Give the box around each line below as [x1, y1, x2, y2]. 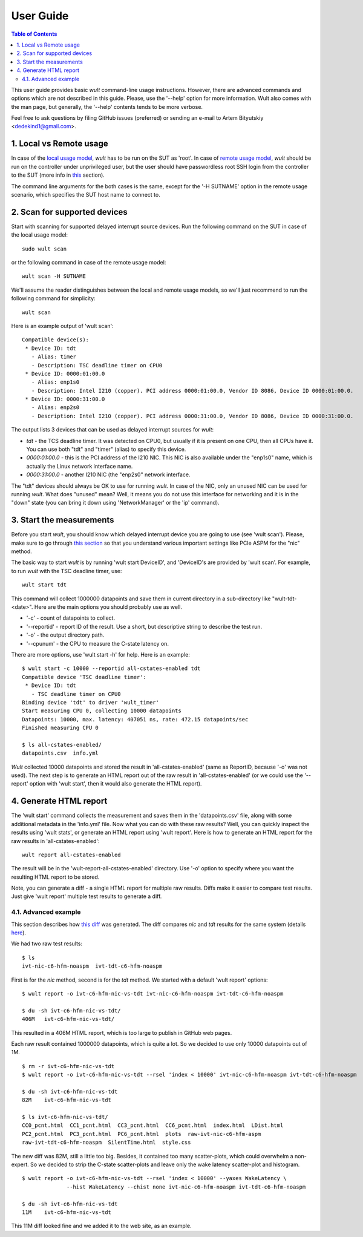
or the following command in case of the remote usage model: [11, 259, 166, 266]
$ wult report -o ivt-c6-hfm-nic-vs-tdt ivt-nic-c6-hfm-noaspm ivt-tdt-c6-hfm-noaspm [22, 990, 284, 997]
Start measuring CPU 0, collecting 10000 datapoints [22, 707, 181, 714]
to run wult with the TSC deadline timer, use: [11, 567, 122, 574]
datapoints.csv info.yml [22, 750, 99, 756]
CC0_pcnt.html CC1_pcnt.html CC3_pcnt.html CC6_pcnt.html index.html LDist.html [22, 1122, 284, 1129]
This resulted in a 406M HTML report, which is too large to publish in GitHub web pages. [11, 1029, 232, 1036]
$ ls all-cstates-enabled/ [22, 741, 102, 748]
